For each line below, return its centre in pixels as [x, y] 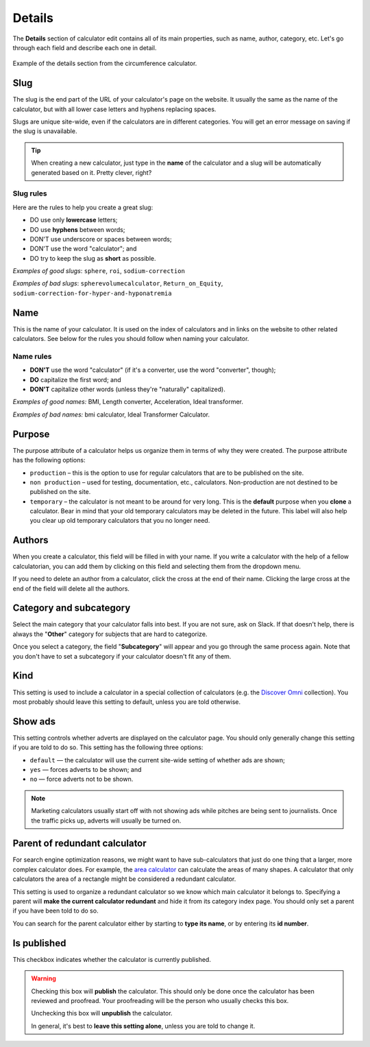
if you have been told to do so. [56, 911]
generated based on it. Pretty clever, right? [91, 172]
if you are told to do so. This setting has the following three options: [108, 747]
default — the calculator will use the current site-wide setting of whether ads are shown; [158, 760]
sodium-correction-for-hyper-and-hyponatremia [92, 293]
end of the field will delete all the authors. [71, 588]
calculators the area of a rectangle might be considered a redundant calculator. [124, 879]
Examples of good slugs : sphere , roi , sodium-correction [99, 271]
